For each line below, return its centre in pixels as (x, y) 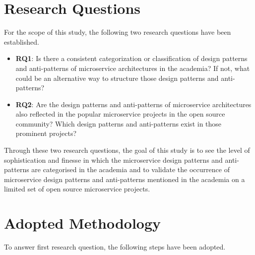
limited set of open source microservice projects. (77, 189)
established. (22, 41)
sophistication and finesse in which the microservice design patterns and (113, 159)
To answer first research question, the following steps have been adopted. (115, 247)
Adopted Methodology (83, 223)
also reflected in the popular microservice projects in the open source (120, 114)
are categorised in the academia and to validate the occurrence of (130, 169)
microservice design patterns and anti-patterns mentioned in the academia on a (125, 179)
